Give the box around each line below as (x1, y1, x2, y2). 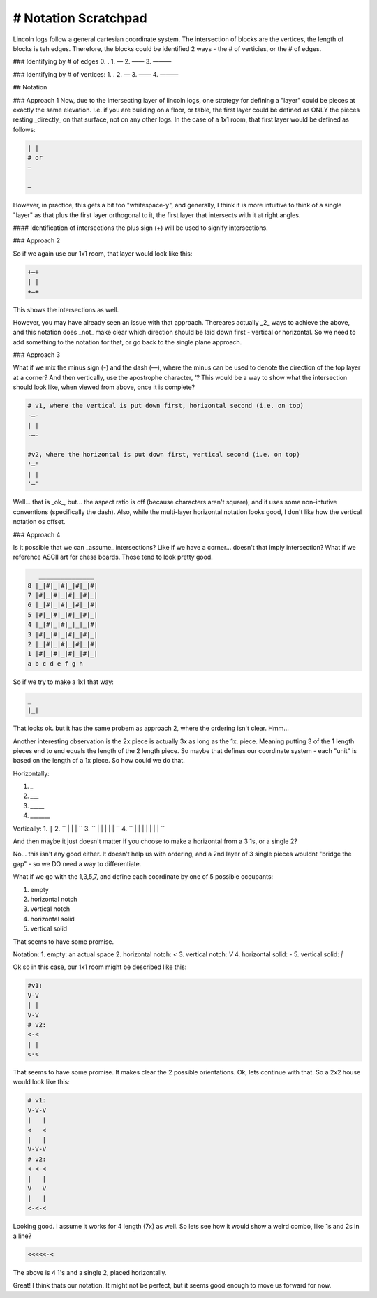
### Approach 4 (13, 530, 61, 539)
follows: (13, 125, 36, 133)
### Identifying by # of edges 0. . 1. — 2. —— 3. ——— (13, 57, 172, 66)
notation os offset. (13, 518, 66, 526)
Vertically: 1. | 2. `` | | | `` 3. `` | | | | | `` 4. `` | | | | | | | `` (13, 824, 165, 833)
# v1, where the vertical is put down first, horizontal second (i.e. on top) (27, 402, 304, 410)
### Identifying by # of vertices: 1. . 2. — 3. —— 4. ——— (13, 70, 179, 78)
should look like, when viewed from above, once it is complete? (13, 383, 195, 391)
